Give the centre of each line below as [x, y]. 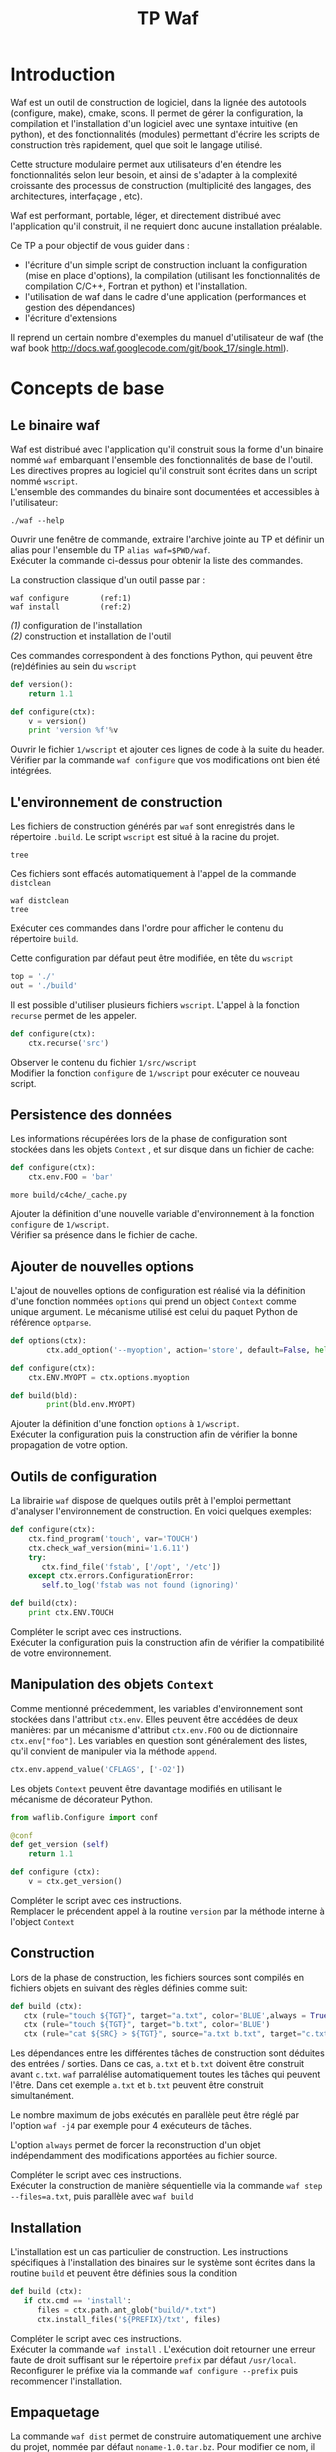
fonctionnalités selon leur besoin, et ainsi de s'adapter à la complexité [154, 174]
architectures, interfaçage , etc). [76, 196]
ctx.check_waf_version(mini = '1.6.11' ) [109, 1548]
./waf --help [37, 520]
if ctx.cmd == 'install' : [77, 2300]
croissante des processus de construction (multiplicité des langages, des [161, 185]
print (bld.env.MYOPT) [91, 1405]
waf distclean [40, 901]
